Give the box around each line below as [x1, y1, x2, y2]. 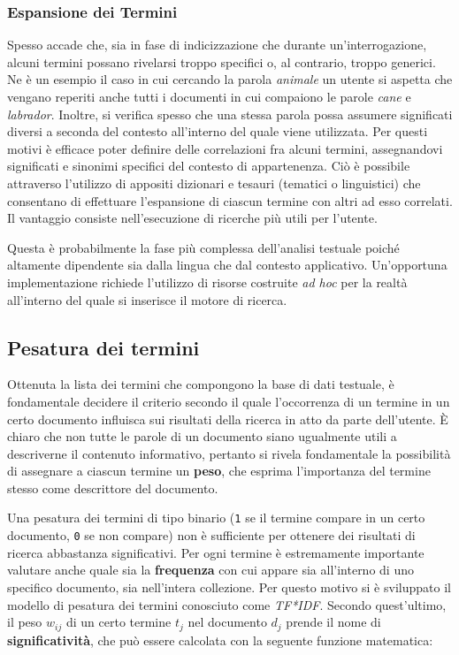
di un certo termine [65, 613, 172, 631]
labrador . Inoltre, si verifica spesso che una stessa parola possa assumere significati [7, 104, 453, 123]
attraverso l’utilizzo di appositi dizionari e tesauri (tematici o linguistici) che [7, 173, 421, 192]
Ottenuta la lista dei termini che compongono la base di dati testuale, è [7, 375, 394, 393]
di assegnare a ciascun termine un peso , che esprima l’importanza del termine [7, 461, 431, 480]
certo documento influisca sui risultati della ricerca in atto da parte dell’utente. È [7, 409, 448, 428]
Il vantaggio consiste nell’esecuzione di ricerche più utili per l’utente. [7, 209, 378, 227]
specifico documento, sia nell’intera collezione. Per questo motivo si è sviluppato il [7, 577, 451, 596]
